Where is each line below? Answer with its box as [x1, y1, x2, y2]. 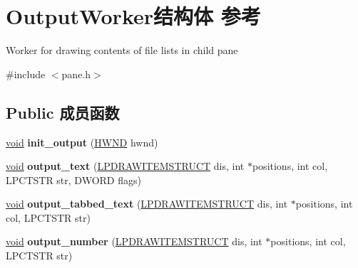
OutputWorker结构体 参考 [6, 1, 261, 31]
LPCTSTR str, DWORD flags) [6, 172, 141, 187]
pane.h [61, 66, 91, 81]
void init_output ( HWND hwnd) [6, 134, 158, 149]
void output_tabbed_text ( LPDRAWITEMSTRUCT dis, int [6, 196, 288, 211]
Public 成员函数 [6, 101, 120, 123]
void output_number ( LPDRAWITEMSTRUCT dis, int [6, 234, 262, 249]
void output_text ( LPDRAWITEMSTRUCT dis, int [6, 159, 245, 173]
